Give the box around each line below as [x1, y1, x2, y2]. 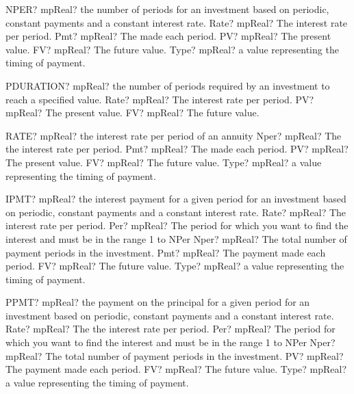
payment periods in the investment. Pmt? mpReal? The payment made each [5, 245, 326, 259]
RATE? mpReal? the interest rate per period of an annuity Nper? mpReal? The [5, 128, 342, 142]
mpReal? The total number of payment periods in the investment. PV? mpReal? [5, 348, 344, 363]
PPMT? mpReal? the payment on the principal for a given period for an [5, 295, 310, 309]
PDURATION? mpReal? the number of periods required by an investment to [5, 78, 330, 92]
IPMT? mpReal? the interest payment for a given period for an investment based [5, 192, 346, 206]
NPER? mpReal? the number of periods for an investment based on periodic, [5, 2, 329, 16]
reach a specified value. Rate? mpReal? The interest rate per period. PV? [5, 92, 314, 106]
